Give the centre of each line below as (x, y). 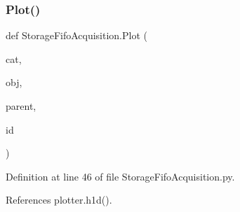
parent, (21, 106)
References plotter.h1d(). (59, 200)
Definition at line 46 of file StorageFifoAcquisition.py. (120, 176)
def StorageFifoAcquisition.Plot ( (76, 35)
